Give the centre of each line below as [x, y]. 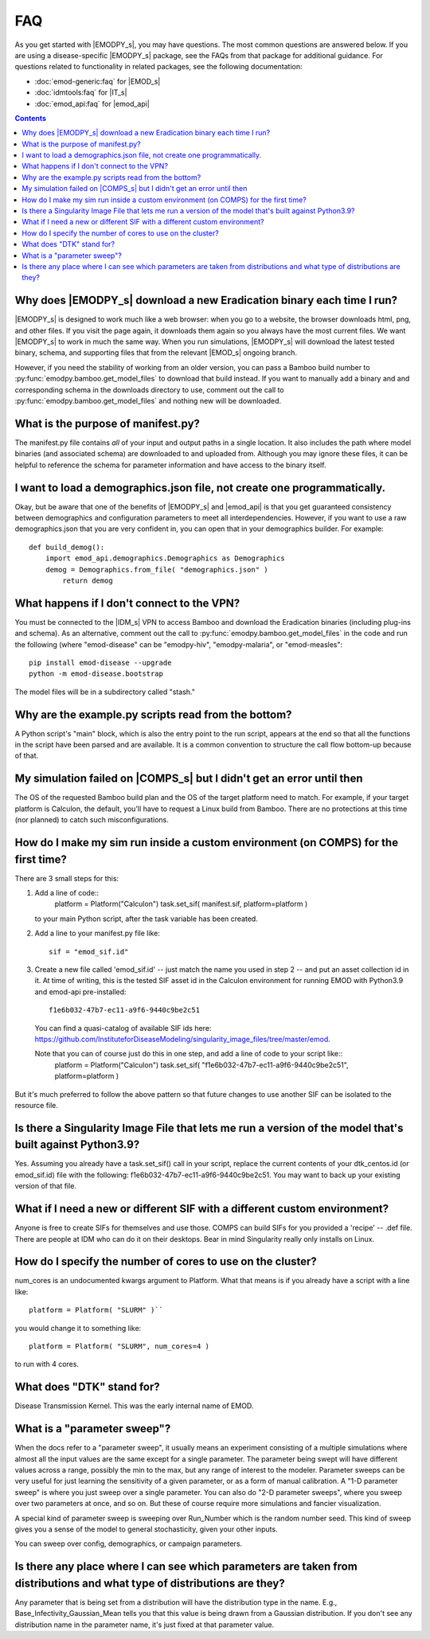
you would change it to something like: [78, 1328]
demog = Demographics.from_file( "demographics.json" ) [156, 570]
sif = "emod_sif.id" [89, 952]
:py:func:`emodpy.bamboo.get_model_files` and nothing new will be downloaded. [148, 401]
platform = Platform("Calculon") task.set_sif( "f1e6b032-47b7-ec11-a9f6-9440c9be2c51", [202, 1065]
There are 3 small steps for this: [67, 878]
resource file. [37, 1105]
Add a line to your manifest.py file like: [98, 933]
